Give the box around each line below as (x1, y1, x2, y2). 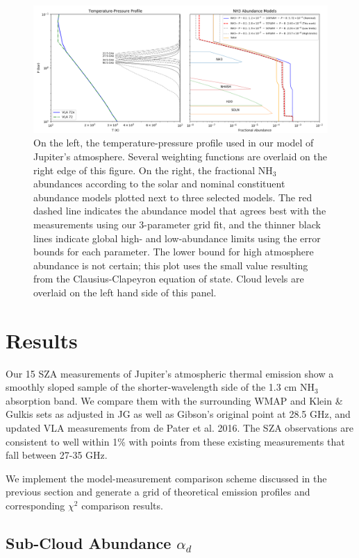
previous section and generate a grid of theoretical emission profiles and (6, 484, 310, 499)
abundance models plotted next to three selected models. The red (33, 189, 312, 204)
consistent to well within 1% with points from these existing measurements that (6, 434, 345, 448)
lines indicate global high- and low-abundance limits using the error (33, 230, 321, 245)
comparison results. (81, 498, 163, 513)
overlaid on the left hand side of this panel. (33, 285, 217, 299)
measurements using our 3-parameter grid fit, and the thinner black (33, 217, 321, 231)
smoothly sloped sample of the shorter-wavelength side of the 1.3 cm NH (6, 380, 315, 394)
